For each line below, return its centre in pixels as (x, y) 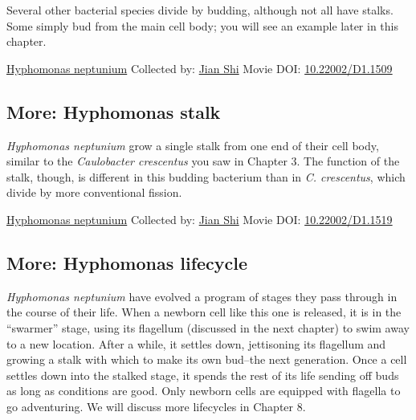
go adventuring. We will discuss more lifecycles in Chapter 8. (156, 406)
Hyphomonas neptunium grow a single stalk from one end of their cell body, (193, 145)
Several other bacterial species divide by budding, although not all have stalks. (200, 10)
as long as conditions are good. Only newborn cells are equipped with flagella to (204, 391)
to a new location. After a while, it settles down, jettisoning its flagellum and (196, 343)
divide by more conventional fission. (94, 192)
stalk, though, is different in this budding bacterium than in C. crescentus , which (206, 176)
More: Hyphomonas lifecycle (127, 262)
